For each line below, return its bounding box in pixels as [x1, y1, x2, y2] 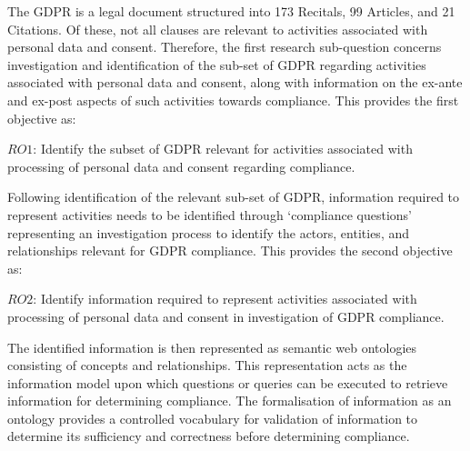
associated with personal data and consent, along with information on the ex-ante [7, 73, 463, 92]
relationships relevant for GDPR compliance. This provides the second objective [7, 241, 453, 260]
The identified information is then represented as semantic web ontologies [7, 337, 417, 356]
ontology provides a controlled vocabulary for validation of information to [7, 408, 418, 427]
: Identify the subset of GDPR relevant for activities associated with [33, 139, 413, 158]
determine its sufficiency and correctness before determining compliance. [7, 426, 410, 446]
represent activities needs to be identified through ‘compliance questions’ [7, 205, 413, 224]
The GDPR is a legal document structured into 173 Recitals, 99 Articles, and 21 [7, 2, 455, 20]
